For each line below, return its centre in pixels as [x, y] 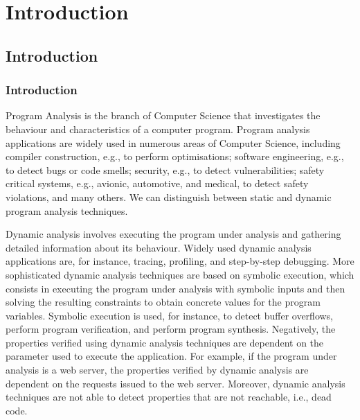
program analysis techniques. [67, 210]
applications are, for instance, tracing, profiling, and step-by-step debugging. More [180, 261]
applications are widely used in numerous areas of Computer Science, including [173, 142]
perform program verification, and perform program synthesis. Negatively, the [171, 329]
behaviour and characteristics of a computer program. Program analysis [158, 129]
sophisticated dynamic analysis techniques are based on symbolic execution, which [180, 274]
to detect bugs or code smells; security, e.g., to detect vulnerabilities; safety [165, 169]
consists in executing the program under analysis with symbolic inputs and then [175, 288]
